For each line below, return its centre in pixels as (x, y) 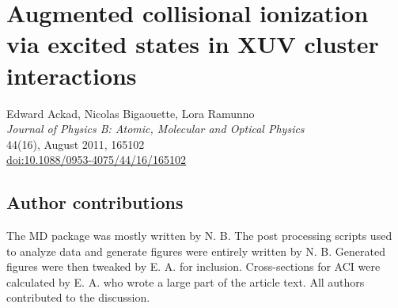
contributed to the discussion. (78, 297)
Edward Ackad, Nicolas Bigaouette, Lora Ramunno (131, 113)
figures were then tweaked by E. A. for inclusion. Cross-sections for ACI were (193, 266)
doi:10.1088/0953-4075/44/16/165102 (97, 160)
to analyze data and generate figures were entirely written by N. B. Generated (196, 251)
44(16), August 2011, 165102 (76, 144)
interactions (72, 75)
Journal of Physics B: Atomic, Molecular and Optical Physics (155, 129)
